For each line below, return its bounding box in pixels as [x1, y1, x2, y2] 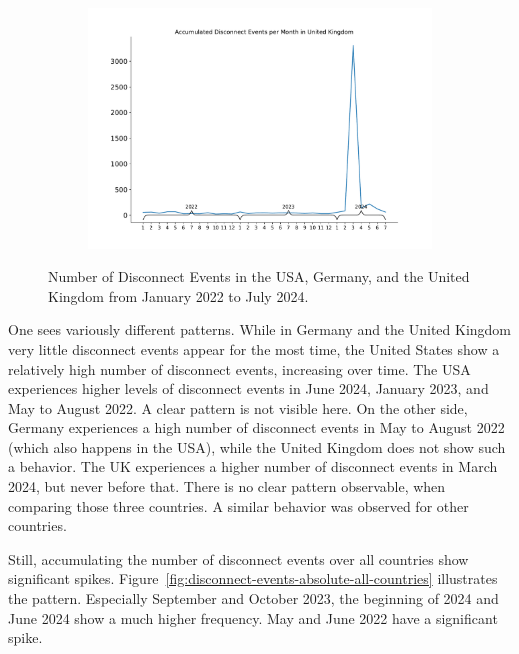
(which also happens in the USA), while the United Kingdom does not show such [8, 436, 506, 457]
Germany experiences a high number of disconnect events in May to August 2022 [8, 417, 505, 438]
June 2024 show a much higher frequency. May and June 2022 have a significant [8, 607, 498, 628]
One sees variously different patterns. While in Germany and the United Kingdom [8, 319, 512, 340]
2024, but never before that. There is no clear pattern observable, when [8, 476, 446, 497]
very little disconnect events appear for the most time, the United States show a [8, 338, 500, 359]
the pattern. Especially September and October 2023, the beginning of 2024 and [8, 588, 499, 609]
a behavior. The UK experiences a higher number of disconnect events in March [8, 456, 498, 477]
